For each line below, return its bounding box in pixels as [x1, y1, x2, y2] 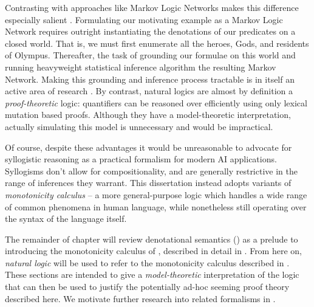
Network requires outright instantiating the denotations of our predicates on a [5, 25, 296, 38]
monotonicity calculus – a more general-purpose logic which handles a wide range [5, 188, 307, 201]
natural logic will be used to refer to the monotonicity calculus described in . [5, 256, 290, 269]
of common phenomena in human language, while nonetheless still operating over [5, 200, 307, 213]
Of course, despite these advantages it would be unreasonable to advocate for [5, 140, 292, 153]
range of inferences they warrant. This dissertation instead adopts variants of [5, 176, 292, 189]
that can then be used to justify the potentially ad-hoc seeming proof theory [5, 280, 290, 293]
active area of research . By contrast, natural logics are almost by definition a [5, 85, 293, 97]
